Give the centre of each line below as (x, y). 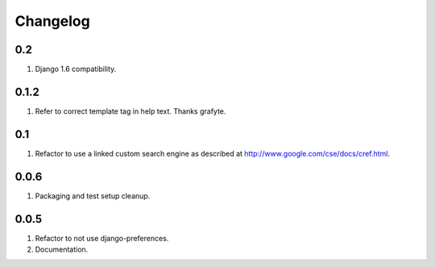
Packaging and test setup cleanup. (93, 196)
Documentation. (62, 249)
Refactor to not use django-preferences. (102, 238)
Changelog (52, 21)
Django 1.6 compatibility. (76, 69)
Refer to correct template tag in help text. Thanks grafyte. (130, 111)
